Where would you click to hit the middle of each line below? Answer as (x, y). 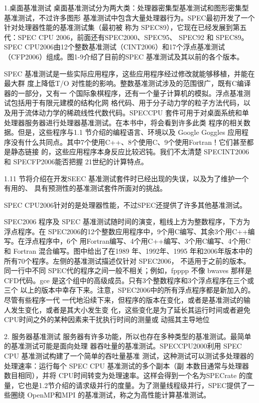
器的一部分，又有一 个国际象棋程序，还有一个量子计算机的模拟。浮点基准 (124, 93)
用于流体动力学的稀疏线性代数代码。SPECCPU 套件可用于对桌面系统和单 (130, 112)
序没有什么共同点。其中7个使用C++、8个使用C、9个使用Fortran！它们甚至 (126, 142)
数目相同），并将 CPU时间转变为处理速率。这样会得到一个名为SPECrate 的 (125, 375)
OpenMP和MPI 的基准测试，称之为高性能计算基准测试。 (119, 395)
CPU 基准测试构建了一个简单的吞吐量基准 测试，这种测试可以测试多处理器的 (129, 356)
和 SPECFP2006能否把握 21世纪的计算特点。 (76, 161)
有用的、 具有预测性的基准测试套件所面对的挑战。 (85, 188)
